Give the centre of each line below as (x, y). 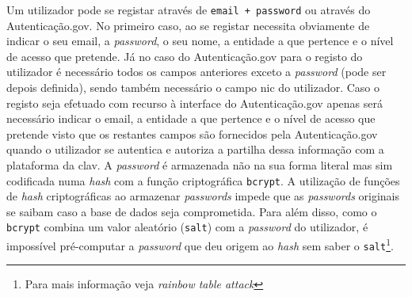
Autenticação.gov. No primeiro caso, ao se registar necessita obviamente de (188, 25)
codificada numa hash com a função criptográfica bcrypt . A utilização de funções (203, 180)
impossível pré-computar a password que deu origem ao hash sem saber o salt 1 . (200, 244)
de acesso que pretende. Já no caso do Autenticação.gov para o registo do (185, 56)
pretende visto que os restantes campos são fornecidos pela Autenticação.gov (192, 133)
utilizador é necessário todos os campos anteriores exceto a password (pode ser (196, 72)
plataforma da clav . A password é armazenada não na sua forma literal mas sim (200, 165)
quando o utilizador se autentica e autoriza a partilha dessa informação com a (195, 149)
